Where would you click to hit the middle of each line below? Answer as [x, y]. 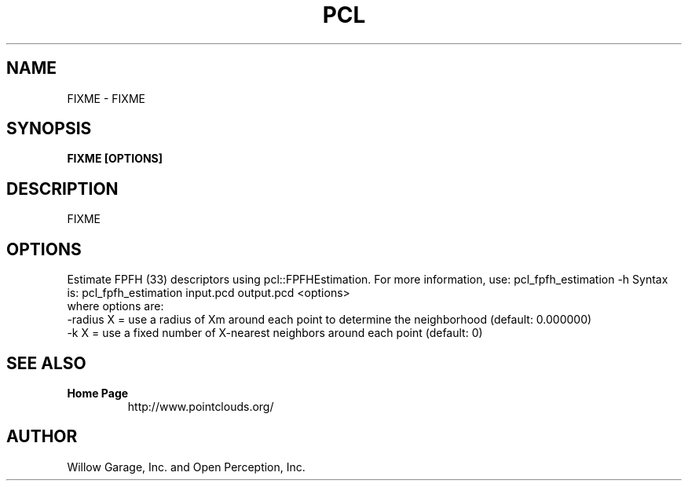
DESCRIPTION [62, 189]
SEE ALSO [46, 363]
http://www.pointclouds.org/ [201, 406]
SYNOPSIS [49, 129]
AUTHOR [42, 437]
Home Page [98, 393]
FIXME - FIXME [106, 98]
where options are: [115, 306]
